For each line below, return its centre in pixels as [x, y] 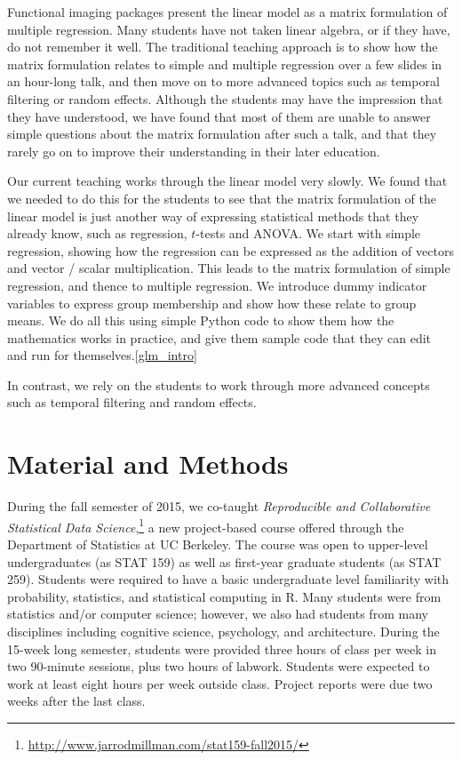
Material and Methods [148, 464]
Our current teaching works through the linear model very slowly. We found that [227, 181]
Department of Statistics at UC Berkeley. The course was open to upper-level [218, 544]
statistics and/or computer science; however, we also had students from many [218, 614]
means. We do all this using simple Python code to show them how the [201, 320]
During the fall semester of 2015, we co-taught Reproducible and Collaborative [219, 506]
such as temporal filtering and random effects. [132, 402]
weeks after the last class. [76, 701]
